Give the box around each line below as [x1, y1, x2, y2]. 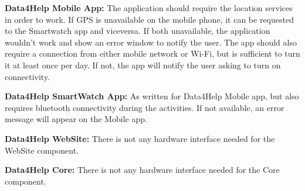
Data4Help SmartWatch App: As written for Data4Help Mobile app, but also [5, 90, 299, 102]
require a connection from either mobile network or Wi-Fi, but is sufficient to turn [5, 47, 300, 60]
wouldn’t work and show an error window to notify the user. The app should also [5, 36, 297, 48]
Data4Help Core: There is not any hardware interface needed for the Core [5, 164, 280, 176]
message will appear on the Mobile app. [5, 113, 147, 125]
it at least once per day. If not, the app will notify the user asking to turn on [5, 58, 281, 71]
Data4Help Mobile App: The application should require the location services [5, 2, 293, 13]
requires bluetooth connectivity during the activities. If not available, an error [5, 101, 284, 113]
